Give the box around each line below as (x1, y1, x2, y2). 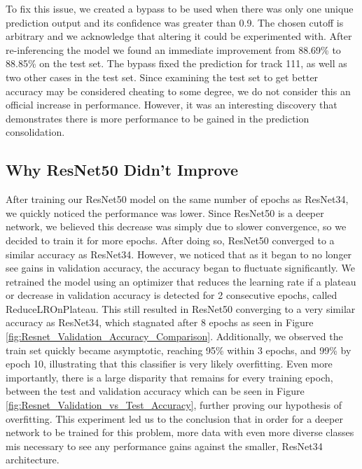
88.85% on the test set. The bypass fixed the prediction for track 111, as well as (6, 56, 347, 71)
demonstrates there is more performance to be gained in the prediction (6, 111, 309, 125)
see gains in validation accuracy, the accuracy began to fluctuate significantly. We (6, 260, 355, 275)
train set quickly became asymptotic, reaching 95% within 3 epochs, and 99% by (6, 342, 351, 357)
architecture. (6, 452, 60, 467)
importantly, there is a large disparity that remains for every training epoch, (6, 370, 333, 384)
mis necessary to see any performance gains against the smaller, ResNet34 (6, 438, 323, 453)
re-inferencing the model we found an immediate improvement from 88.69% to (6, 42, 341, 57)
